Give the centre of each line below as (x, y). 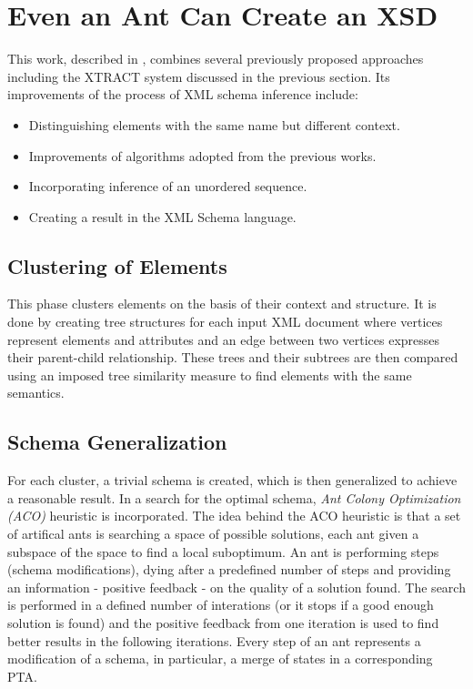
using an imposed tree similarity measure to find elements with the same (210, 375)
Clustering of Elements (117, 265)
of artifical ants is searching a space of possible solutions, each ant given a (213, 534)
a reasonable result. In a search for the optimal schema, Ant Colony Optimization (234, 497)
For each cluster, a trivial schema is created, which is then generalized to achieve (232, 480)
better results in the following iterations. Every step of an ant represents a (214, 640)
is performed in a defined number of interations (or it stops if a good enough (221, 605)
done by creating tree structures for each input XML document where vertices (225, 322)
